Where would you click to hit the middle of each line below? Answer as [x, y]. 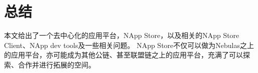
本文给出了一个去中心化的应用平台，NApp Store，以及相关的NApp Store [122, 35]
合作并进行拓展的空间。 [56, 64]
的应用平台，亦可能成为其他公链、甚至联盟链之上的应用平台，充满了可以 [123, 55]
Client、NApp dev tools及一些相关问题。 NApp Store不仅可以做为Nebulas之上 [129, 45]
